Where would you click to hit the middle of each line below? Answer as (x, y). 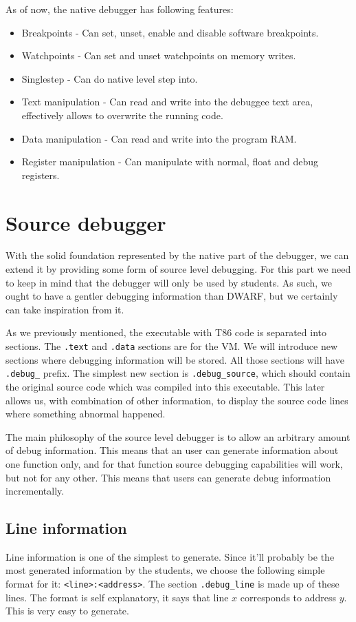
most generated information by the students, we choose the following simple (165, 570)
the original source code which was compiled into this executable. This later (165, 386)
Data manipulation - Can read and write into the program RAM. (159, 138)
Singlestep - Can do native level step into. (110, 78)
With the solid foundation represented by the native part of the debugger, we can (177, 255)
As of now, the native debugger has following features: (120, 9)
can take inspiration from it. (65, 309)
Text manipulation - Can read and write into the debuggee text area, (167, 102)
